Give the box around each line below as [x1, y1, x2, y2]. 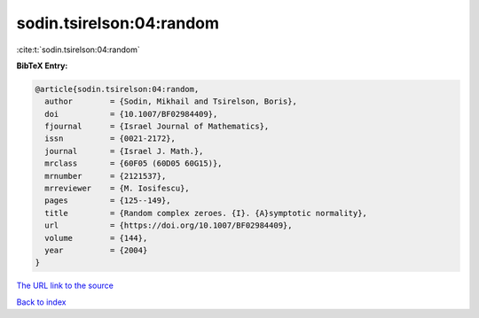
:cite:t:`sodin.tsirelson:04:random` [16, 44, 141, 55]
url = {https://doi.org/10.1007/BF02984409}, [44, 221, 293, 230]
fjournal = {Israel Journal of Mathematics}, [44, 121, 270, 132]
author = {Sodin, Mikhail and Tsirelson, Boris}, [44, 97, 297, 106]
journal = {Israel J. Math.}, [44, 146, 204, 156]
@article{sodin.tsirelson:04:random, [35, 84, 200, 94]
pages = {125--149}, [44, 196, 172, 206]
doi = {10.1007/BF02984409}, [44, 109, 218, 119]
